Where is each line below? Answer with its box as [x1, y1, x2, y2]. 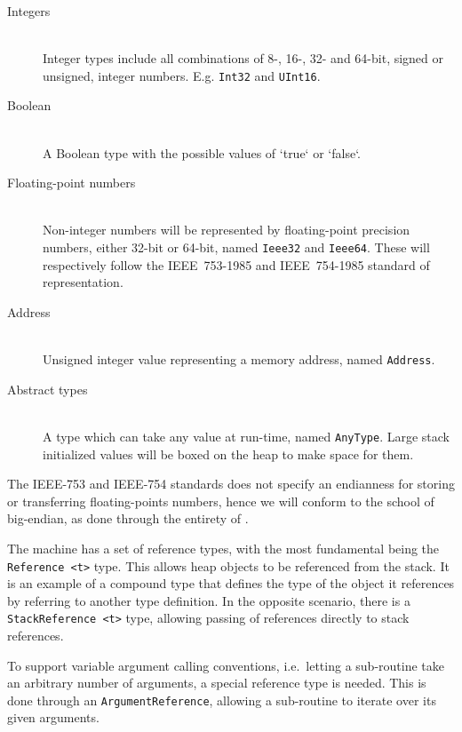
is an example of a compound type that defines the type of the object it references [7, 574, 455, 593]
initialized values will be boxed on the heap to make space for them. [43, 444, 414, 463]
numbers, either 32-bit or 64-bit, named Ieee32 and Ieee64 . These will [43, 238, 430, 256]
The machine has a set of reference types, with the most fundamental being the [7, 538, 440, 557]
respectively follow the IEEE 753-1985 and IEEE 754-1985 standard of [43, 255, 430, 274]
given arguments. [7, 708, 100, 727]
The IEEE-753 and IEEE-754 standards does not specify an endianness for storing [7, 474, 455, 493]
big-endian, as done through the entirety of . [7, 509, 249, 528]
